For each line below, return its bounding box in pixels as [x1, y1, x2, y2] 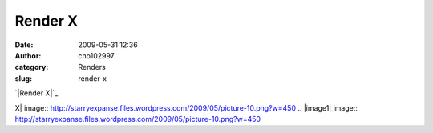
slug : [14, 73, 32, 83]
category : [14, 62, 49, 72]
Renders [78, 62, 106, 72]
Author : [14, 50, 42, 60]
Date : [14, 40, 34, 50]
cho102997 [78, 50, 115, 60]
